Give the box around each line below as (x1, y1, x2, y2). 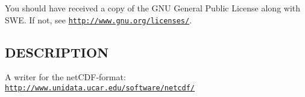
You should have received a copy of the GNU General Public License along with (5, 2, 301, 14)
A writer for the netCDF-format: (5, 71, 126, 83)
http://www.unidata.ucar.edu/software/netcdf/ (5, 84, 195, 93)
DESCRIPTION (5, 43, 109, 61)
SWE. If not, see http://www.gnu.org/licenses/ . (5, 13, 192, 26)
